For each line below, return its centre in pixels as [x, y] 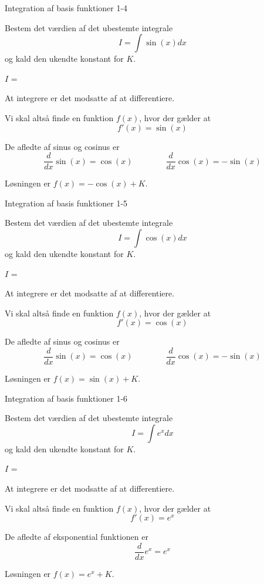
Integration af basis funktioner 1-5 [66, 203]
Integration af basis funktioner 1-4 [66, 8]
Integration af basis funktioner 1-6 [66, 398]
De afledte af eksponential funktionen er [77, 537]
